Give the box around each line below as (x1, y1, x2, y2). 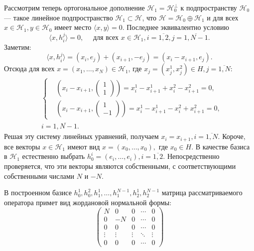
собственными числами (4, 170, 75, 181)
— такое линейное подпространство (4, 12, 113, 22)
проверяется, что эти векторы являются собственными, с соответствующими (4, 160, 236, 171)
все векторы (4, 141, 40, 151)
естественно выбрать (22, 151, 85, 161)
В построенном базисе (4, 187, 72, 198)
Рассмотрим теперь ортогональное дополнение (4, 2, 145, 12)
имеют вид (67, 141, 100, 151)
